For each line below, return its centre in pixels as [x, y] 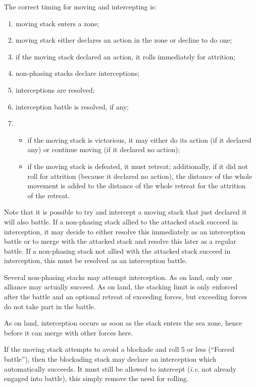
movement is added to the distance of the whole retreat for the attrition [137, 186]
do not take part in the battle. [50, 306]
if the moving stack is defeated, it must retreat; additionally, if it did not [138, 166]
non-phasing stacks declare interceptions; [77, 73]
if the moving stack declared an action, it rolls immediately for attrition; [126, 56]
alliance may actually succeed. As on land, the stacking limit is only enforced [121, 287]
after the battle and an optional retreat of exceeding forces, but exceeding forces [126, 297]
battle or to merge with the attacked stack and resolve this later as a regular [120, 241]
